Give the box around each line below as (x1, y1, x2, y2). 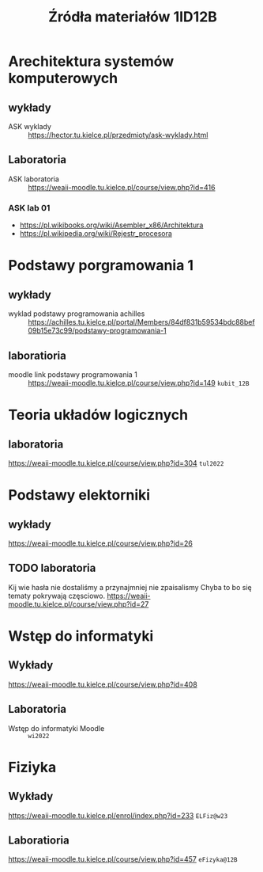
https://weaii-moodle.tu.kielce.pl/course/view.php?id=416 (28, 182, 216, 192)
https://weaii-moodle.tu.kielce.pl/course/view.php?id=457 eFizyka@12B (8, 855, 238, 864)
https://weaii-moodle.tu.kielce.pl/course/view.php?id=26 (8, 539, 193, 548)
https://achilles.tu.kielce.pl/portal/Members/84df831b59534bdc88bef (28, 318, 255, 327)
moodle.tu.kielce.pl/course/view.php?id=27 (8, 599, 149, 609)
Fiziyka (8, 758, 57, 776)
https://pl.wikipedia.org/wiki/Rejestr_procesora (19, 229, 172, 238)
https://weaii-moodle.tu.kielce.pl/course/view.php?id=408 (8, 680, 197, 689)
